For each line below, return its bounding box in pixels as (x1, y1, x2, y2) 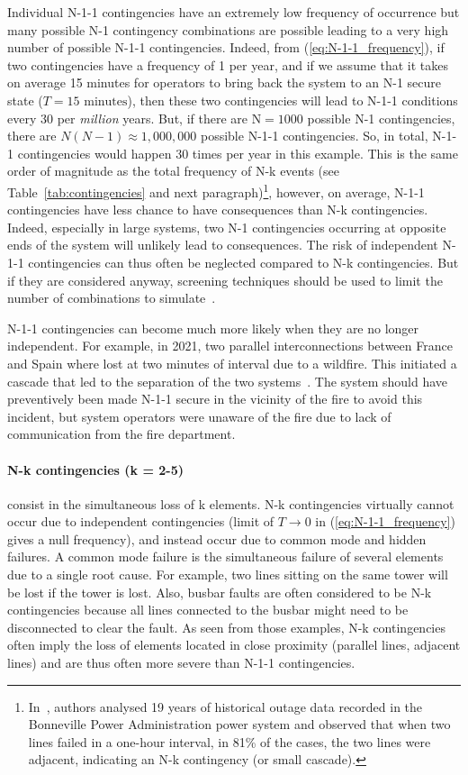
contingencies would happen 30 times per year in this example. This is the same (17, 143, 458, 162)
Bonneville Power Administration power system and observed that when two (28, 715, 451, 734)
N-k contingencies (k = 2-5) (7, 460, 184, 479)
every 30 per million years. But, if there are (7, 108, 248, 127)
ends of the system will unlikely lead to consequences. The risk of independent (7, 235, 438, 254)
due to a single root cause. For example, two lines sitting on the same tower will (7, 565, 448, 584)
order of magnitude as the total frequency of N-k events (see (7, 161, 339, 180)
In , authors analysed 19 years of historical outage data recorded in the (28, 697, 423, 716)
